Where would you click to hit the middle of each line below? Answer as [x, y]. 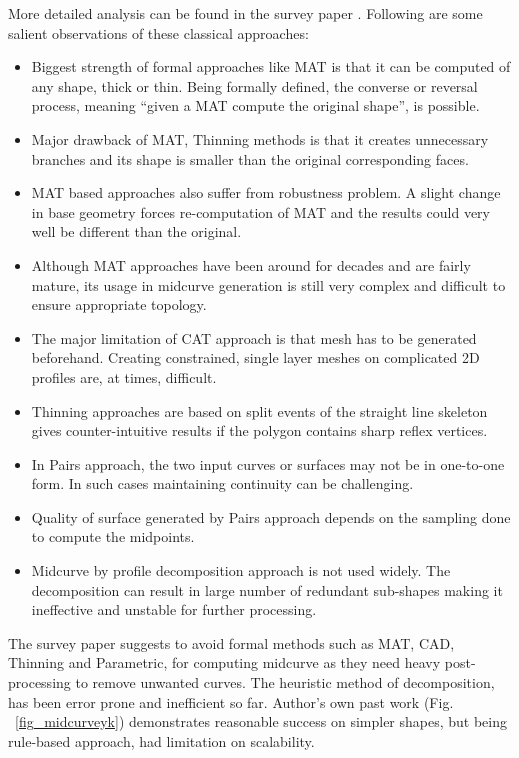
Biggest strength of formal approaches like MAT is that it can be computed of [271, 66]
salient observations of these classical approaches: [158, 32]
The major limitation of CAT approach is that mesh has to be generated [254, 337]
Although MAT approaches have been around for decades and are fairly [251, 264]
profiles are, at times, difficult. [124, 376]
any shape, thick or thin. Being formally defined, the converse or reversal [254, 85]
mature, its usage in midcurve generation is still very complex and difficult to [268, 284]
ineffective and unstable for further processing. [174, 609]
